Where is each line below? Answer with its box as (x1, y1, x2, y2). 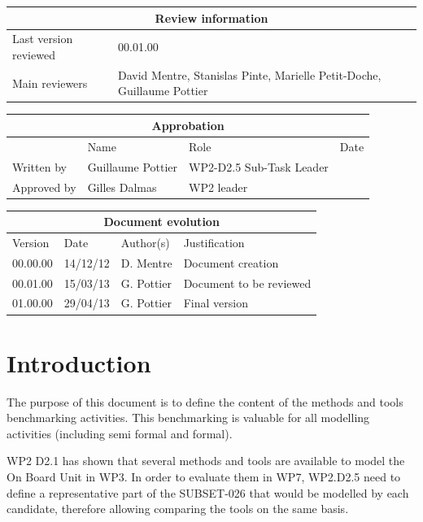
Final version (183, 294, 248, 311)
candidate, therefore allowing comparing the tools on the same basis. (7, 500, 349, 517)
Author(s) (120, 233, 170, 250)
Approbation (151, 116, 225, 133)
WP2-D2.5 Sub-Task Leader (189, 158, 329, 175)
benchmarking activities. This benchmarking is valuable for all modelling (7, 409, 370, 426)
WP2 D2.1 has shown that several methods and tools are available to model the (7, 452, 405, 469)
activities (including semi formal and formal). (7, 424, 233, 442)
